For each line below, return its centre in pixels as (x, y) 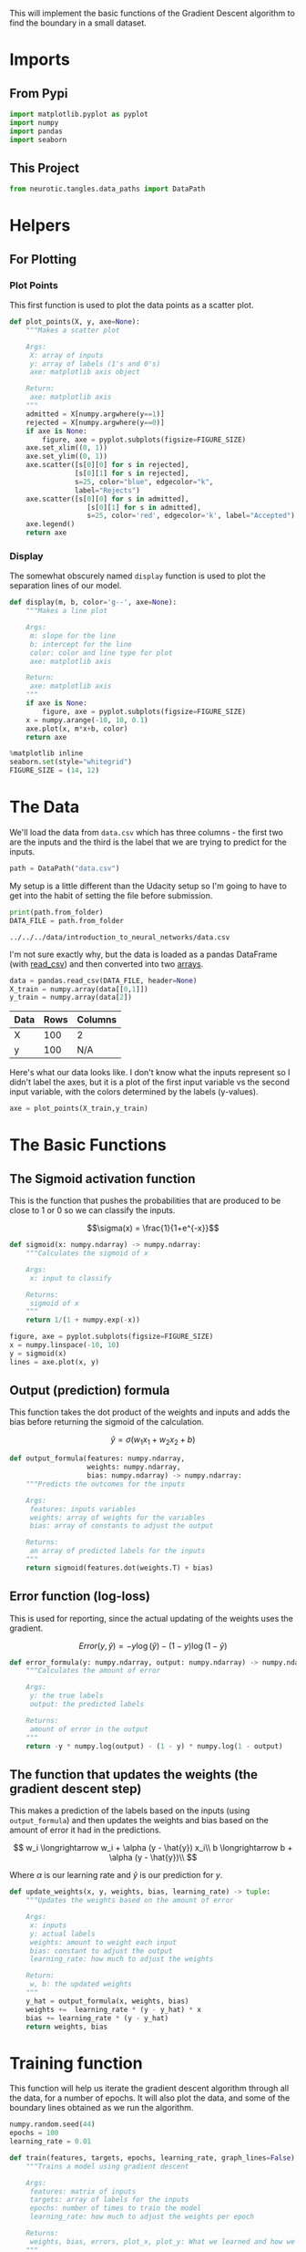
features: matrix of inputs (83, 2191)
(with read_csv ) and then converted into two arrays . (107, 964)
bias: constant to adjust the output (101, 1951)
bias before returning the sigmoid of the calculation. (107, 1422)
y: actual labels (62, 1934)
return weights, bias (66, 2027)
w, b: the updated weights (81, 1984)
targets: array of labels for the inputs (109, 2200)
